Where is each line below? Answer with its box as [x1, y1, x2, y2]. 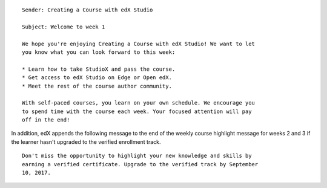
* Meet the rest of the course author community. [22, 82, 173, 89]
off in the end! [22, 117, 70, 123]
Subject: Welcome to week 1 [22, 23, 105, 30]
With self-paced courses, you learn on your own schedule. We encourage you [22, 100, 256, 106]
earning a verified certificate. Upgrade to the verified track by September [22, 161, 259, 167]
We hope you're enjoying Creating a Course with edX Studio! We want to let [22, 40, 256, 47]
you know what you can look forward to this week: [22, 48, 176, 56]
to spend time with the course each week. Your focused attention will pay [22, 108, 252, 115]
